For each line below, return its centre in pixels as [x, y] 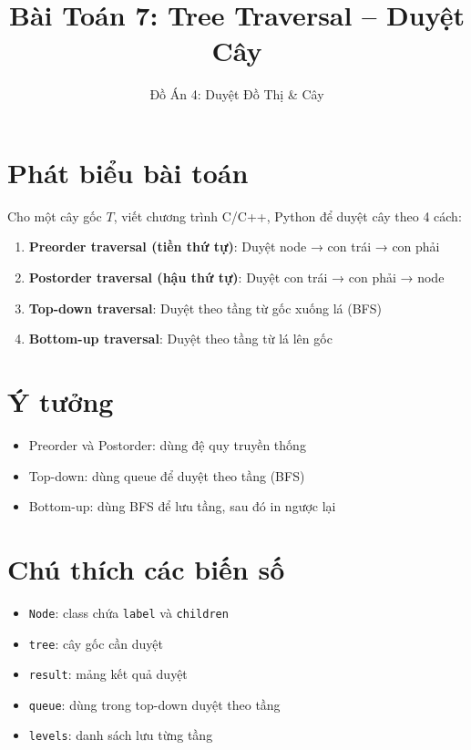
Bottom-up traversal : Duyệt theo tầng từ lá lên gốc [180, 339]
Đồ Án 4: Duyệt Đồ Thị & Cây [237, 94]
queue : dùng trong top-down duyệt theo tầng [154, 704]
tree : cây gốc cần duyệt [96, 643]
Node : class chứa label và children [128, 612]
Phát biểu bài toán [128, 172]
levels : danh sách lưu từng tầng [121, 735]
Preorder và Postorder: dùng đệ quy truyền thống [167, 444]
